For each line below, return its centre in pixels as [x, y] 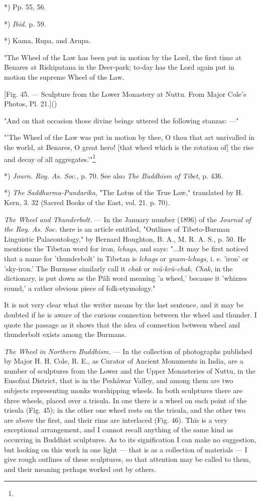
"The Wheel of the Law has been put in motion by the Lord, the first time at [123, 57]
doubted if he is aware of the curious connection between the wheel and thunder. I [130, 314]
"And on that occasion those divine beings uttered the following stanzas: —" [121, 120]
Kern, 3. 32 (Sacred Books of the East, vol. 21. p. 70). [87, 202]
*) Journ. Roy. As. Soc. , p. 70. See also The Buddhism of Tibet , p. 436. [114, 175]
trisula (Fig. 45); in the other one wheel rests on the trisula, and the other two [125, 410]
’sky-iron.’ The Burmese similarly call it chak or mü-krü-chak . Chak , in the [118, 268]
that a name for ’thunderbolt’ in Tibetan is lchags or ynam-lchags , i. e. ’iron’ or [126, 258]
